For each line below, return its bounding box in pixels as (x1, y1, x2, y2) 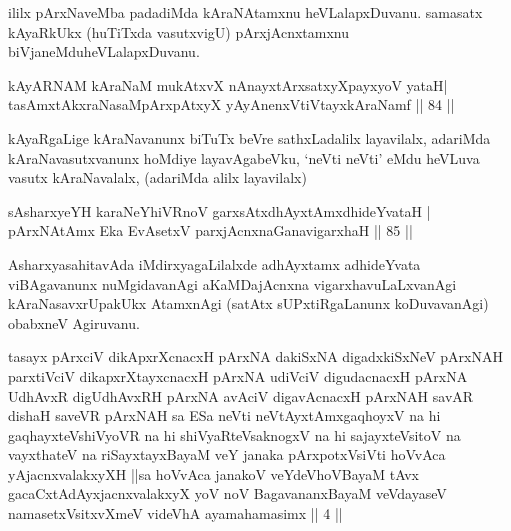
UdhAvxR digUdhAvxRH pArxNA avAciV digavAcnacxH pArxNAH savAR (8, 385, 474, 406)
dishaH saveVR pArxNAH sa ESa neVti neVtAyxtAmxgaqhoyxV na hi (8, 405, 441, 426)
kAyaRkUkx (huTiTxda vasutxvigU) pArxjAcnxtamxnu (8, 21, 350, 42)
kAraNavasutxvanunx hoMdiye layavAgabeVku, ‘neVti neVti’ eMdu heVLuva (8, 147, 480, 168)
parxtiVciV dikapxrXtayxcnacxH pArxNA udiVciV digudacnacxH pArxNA (8, 365, 468, 386)
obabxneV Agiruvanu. (8, 312, 140, 333)
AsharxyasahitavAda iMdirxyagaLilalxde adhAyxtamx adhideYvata (8, 253, 421, 274)
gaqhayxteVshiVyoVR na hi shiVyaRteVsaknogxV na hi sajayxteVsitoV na (8, 424, 461, 445)
